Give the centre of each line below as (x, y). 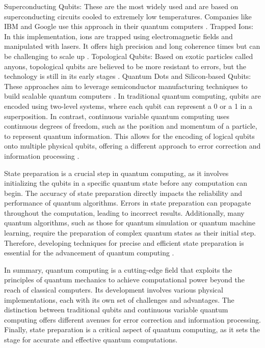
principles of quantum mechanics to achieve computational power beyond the (124, 280)
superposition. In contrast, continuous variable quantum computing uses (117, 116)
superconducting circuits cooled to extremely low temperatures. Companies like (128, 16)
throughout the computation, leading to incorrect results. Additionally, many (124, 212)
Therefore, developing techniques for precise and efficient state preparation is (124, 242)
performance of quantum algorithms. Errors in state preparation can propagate (128, 203)
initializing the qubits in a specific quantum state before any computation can (126, 183)
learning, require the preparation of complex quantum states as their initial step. (130, 233)
